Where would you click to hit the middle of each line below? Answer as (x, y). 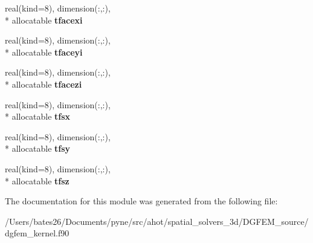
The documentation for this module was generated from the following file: (141, 201)
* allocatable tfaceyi (44, 52)
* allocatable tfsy (38, 148)
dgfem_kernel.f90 (37, 233)
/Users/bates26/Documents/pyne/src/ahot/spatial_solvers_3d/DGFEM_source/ (157, 221)
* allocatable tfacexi (44, 20)
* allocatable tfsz (37, 180)
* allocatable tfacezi (44, 84)
